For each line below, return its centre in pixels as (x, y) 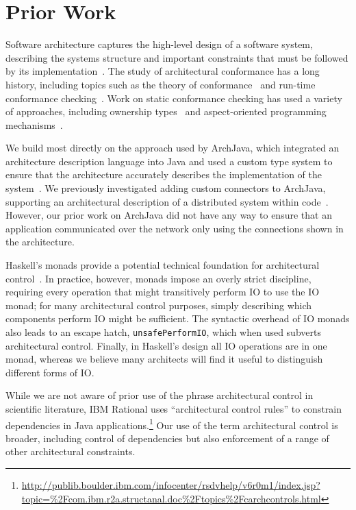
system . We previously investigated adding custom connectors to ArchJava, (166, 188)
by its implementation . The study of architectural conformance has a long (163, 71)
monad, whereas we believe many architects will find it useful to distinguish (164, 359)
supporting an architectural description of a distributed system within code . (167, 201)
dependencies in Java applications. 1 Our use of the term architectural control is (172, 424)
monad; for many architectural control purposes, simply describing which (159, 305)
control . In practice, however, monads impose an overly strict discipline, (158, 278)
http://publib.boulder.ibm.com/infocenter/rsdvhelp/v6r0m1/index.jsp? (171, 485)
